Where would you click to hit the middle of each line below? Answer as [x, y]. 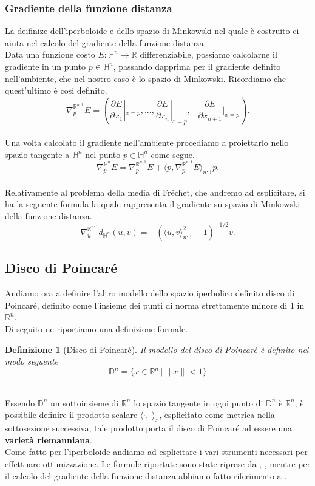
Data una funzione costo [50, 54]
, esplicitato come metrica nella [217, 415]
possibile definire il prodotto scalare [71, 415]
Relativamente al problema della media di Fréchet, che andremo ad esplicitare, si [155, 192]
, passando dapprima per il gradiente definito [197, 66]
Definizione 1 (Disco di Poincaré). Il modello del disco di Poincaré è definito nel [157, 349]
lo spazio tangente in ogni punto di [198, 402]
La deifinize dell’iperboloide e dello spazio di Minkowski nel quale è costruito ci [152, 31]
